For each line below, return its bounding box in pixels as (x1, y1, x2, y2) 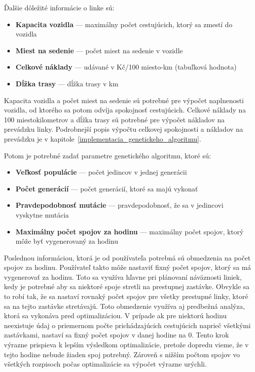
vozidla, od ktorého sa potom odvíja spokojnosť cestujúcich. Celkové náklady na (4, 105, 246, 115)
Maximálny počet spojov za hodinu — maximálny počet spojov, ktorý (15, 226, 244, 236)
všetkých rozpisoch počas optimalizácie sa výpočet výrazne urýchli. (4, 359, 207, 369)
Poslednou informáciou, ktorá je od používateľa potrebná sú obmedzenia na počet (4, 252, 251, 262)
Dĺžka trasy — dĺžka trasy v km (15, 78, 118, 88)
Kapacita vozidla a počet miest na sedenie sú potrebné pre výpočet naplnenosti (4, 95, 244, 105)
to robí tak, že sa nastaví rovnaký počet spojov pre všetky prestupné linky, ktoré (4, 291, 248, 301)
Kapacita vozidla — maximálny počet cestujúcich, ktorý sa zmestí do (15, 19, 232, 29)
